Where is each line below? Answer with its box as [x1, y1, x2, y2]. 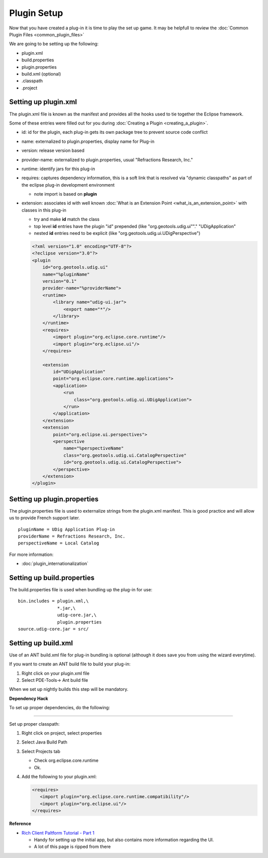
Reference [9, 821, 31, 827]
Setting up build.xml [9, 639, 73, 647]
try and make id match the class [34, 216, 100, 222]
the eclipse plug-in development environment [21, 182, 115, 188]
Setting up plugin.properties [9, 495, 99, 503]
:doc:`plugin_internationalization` [21, 560, 89, 567]
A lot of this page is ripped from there [34, 844, 111, 850]
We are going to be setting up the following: [9, 41, 99, 47]
